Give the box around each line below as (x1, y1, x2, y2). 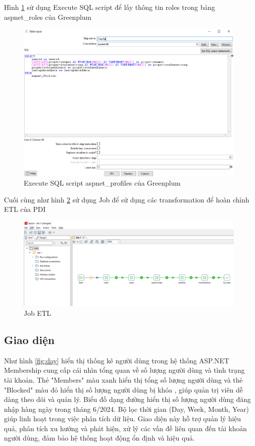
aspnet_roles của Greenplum (4, 11, 92, 22)
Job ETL (24, 307, 51, 318)
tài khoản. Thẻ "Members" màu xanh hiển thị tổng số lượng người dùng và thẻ (4, 374, 243, 385)
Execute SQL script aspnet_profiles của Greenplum (24, 178, 181, 188)
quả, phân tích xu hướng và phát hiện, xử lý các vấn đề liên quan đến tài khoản (4, 423, 247, 433)
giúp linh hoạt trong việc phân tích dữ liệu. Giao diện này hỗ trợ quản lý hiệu (4, 413, 241, 424)
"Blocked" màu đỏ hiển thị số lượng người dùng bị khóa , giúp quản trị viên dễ (4, 384, 243, 395)
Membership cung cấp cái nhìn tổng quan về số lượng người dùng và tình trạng (4, 365, 245, 375)
